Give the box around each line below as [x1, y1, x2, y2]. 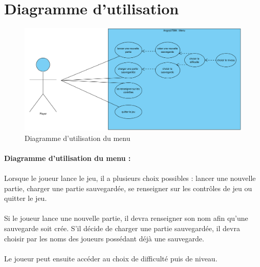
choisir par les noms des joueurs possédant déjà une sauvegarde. [4, 233, 204, 243]
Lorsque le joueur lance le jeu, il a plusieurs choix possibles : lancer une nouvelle [4, 173, 256, 183]
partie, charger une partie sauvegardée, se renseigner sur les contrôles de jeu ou [4, 182, 252, 193]
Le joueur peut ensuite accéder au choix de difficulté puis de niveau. [4, 253, 218, 263]
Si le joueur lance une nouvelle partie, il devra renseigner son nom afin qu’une [4, 213, 248, 223]
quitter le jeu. [4, 193, 47, 203]
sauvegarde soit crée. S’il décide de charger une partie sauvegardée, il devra [4, 223, 240, 234]
